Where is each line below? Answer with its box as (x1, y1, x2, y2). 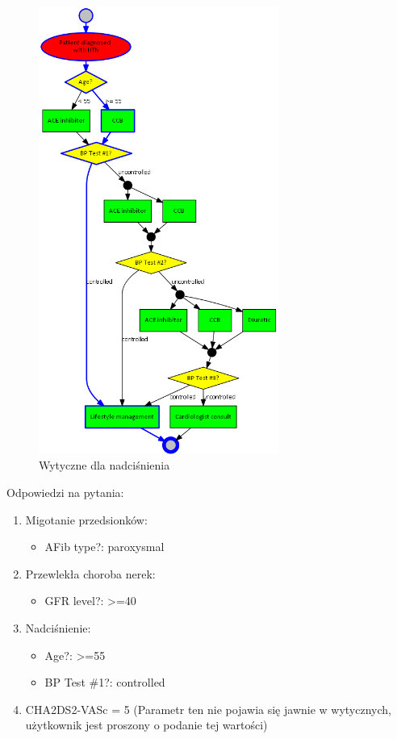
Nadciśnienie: (25, 619, 91, 636)
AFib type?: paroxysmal (44, 538, 165, 555)
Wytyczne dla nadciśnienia (39, 457, 170, 474)
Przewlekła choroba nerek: (25, 565, 156, 582)
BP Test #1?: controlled (44, 674, 165, 691)
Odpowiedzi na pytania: (6, 483, 124, 500)
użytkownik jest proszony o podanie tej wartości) (25, 716, 268, 733)
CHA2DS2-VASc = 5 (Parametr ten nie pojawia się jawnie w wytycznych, (25, 700, 391, 717)
